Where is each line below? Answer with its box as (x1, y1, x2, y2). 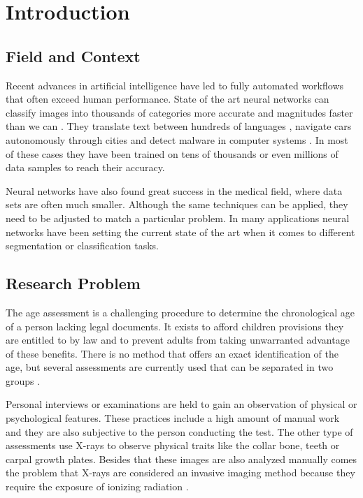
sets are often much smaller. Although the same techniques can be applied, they (6, 197, 348, 212)
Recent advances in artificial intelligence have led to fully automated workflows (6, 78, 344, 92)
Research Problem (6, 272, 141, 294)
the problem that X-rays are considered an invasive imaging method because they (6, 465, 355, 480)
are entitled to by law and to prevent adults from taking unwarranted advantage (6, 332, 350, 347)
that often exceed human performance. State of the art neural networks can (6, 91, 329, 106)
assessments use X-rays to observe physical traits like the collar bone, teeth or (6, 438, 340, 453)
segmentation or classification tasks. (6, 238, 159, 253)
